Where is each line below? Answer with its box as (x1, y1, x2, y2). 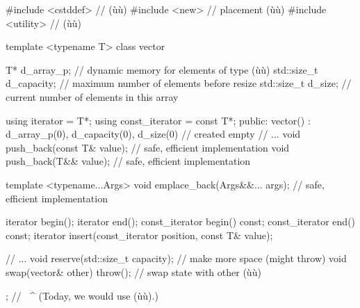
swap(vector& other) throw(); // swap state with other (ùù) (6, 264, 261, 279)
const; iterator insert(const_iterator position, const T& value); (6, 227, 273, 242)
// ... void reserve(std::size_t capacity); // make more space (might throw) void (6, 251, 347, 266)
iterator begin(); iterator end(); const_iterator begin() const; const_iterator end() (6, 214, 356, 229)
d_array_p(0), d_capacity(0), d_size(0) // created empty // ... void (6, 127, 301, 141)
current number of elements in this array (6, 89, 179, 104)
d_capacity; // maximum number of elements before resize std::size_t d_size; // (6, 76, 352, 90)
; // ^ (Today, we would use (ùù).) (6, 288, 158, 302)
